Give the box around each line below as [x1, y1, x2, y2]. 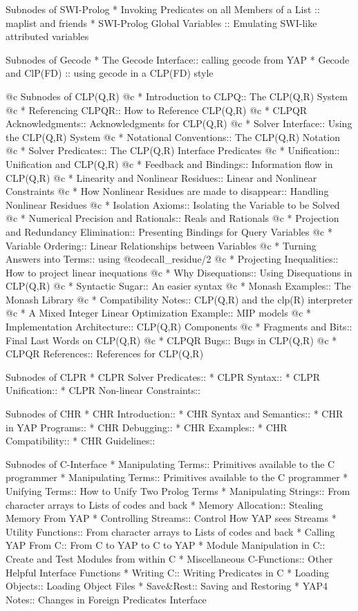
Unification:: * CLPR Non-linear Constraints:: [6, 383, 201, 397]
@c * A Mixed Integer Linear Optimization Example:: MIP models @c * [6, 305, 312, 320]
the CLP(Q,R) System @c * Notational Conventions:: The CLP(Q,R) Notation [6, 129, 340, 144]
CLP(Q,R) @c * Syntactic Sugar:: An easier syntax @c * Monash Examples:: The [6, 279, 351, 293]
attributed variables [6, 29, 89, 44]
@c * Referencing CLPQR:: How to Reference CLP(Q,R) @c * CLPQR [6, 102, 308, 117]
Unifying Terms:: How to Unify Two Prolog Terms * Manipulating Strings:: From [6, 484, 350, 498]
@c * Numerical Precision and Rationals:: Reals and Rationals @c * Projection [6, 211, 339, 225]
